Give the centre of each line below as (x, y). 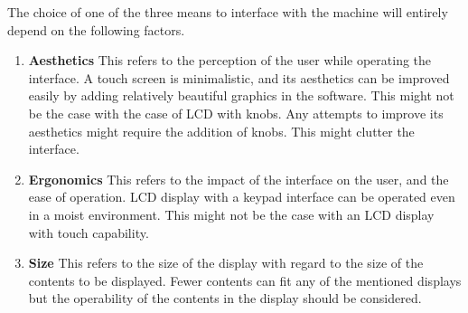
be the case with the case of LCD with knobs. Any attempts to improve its (236, 113)
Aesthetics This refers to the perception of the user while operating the (230, 60)
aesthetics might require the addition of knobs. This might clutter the (221, 131)
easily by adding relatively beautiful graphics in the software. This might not (241, 95)
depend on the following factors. (96, 29)
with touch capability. (89, 232)
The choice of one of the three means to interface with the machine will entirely (228, 12)
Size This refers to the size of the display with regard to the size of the (226, 263)
